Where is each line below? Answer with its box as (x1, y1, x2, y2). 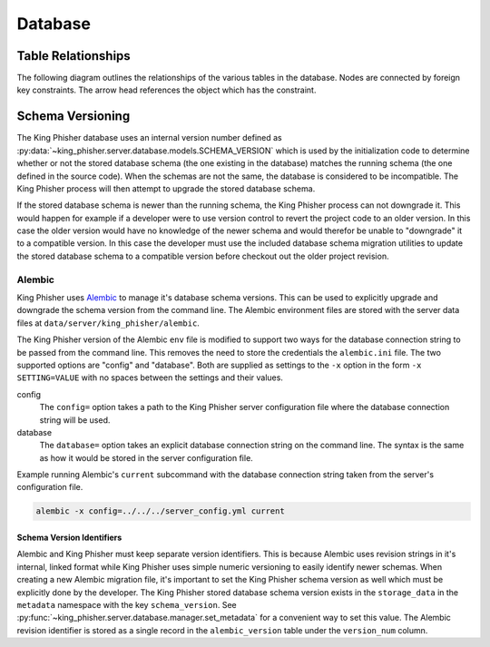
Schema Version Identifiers (16, 532, 122, 544)
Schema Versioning (16, 109, 131, 124)
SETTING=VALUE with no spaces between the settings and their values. (16, 372, 283, 383)
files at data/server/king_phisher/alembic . (16, 318, 200, 328)
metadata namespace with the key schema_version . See (16, 600, 237, 611)
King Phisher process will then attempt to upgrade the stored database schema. (16, 182, 316, 194)
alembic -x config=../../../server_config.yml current (35, 506, 285, 516)
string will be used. (39, 414, 111, 426)
